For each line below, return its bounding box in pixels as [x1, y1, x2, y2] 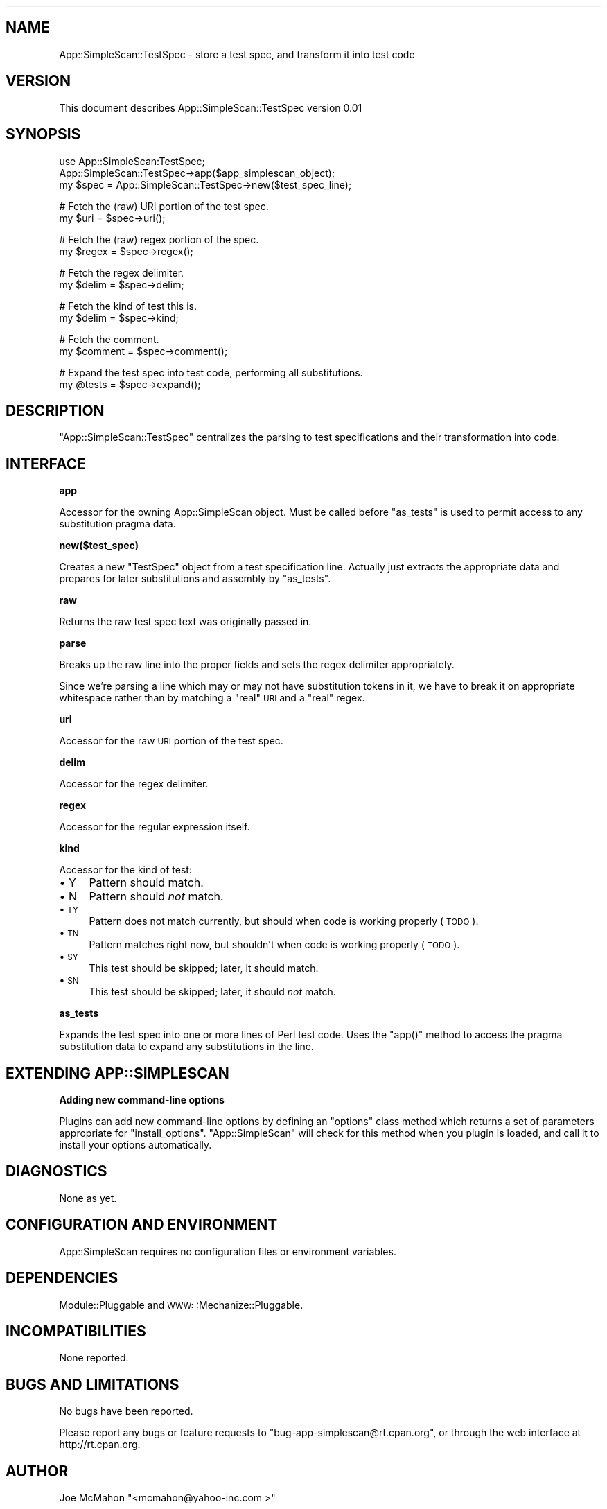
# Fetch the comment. [59, 333, 159, 345]
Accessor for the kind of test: [59, 864, 192, 876]
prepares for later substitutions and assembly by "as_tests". [59, 573, 331, 585]
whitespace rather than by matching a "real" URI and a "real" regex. [59, 692, 365, 704]
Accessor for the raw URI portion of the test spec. [59, 735, 283, 747]
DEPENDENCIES [6, 1269, 118, 1287]
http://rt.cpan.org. [59, 1438, 141, 1451]
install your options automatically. [59, 1139, 212, 1151]
